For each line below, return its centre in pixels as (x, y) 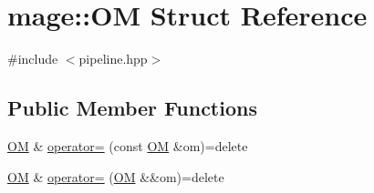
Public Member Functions (132, 108)
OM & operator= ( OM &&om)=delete (116, 176)
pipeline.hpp (113, 59)
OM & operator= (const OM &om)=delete (128, 145)
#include (33, 59)
